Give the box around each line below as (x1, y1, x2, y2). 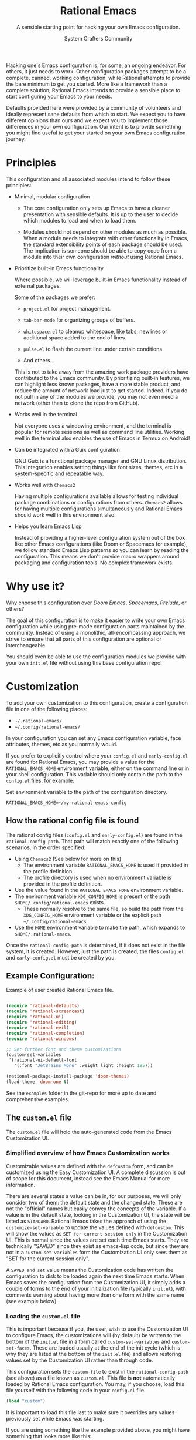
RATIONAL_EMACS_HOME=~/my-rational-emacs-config (6, 800, 127, 806)
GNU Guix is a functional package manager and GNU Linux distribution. (14, 457, 187, 465)
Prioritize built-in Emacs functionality (14, 264, 104, 271)
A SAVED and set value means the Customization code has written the (6, 1266, 174, 1273)
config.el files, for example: (6, 777, 75, 784)
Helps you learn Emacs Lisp (14, 523, 82, 530)
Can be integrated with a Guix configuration (14, 446, 120, 453)
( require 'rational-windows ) (6, 1035, 77, 1042)
